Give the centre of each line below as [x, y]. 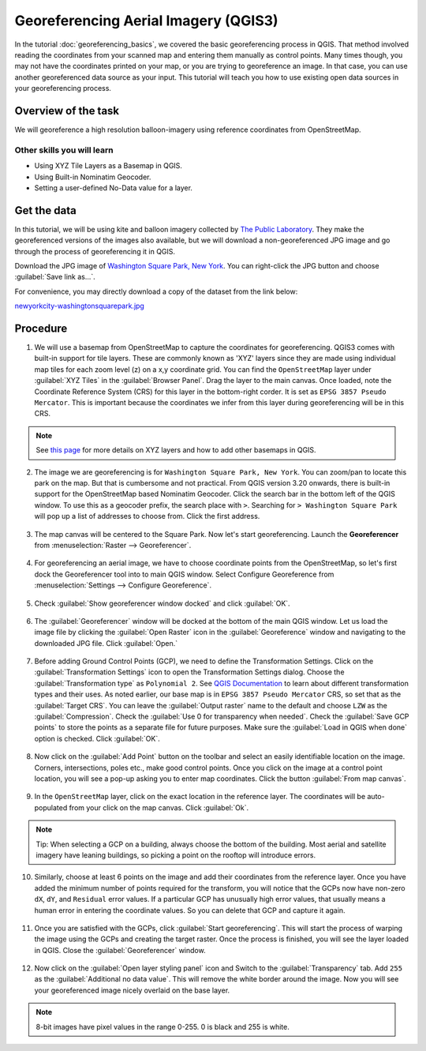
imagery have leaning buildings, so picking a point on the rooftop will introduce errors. [176, 855]
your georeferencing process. [63, 88]
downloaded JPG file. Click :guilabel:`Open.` [106, 643]
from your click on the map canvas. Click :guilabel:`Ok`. [159, 807]
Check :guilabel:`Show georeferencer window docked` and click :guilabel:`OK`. [163, 603]
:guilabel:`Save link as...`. [55, 277]
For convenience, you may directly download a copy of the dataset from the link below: [156, 291]
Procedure [41, 328]
